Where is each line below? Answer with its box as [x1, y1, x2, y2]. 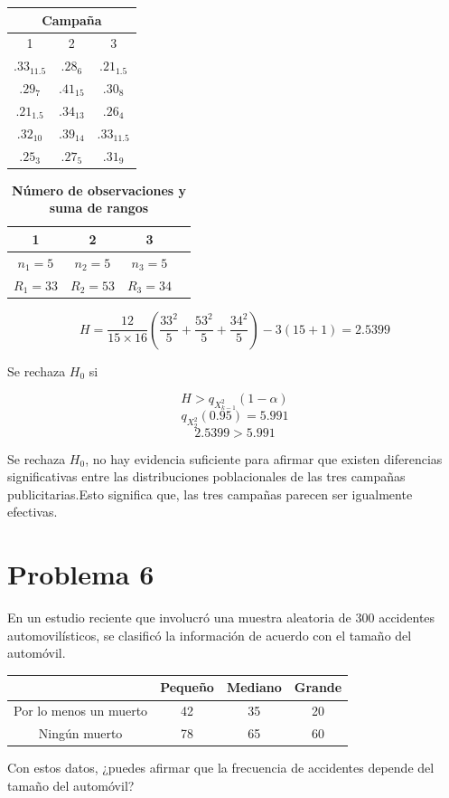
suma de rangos [49, 198, 149, 217]
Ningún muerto [38, 724, 123, 743]
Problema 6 [7, 556, 154, 593]
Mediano [226, 678, 282, 697]
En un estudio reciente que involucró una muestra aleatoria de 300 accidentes [7, 608, 435, 627]
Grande [294, 678, 342, 697]
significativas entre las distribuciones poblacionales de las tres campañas [7, 467, 406, 486]
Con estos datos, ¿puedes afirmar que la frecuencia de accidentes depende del [7, 758, 435, 777]
